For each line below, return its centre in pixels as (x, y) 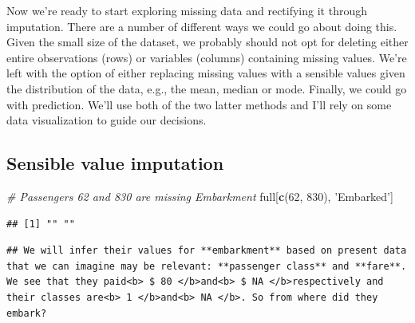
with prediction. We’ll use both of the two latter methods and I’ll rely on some (199, 104)
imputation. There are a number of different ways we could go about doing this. (202, 26)
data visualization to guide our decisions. (107, 120)
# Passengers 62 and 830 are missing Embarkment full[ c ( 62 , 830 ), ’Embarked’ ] (200, 196)
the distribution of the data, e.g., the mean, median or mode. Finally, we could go (207, 88)
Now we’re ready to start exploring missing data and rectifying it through (187, 10)
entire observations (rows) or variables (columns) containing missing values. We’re (207, 57)
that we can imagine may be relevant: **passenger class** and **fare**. (207, 266)
